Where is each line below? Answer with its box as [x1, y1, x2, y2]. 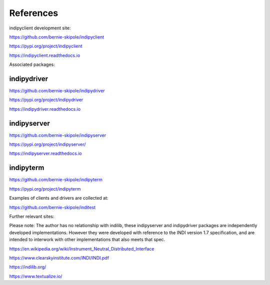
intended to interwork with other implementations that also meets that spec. [9, 237, 165, 243]
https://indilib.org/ [9, 264, 46, 270]
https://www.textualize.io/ [9, 273, 62, 279]
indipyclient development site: [9, 25, 71, 31]
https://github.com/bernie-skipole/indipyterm [9, 177, 102, 183]
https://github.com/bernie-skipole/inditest [9, 204, 96, 210]
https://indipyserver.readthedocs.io [9, 150, 82, 157]
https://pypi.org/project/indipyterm [9, 186, 81, 192]
